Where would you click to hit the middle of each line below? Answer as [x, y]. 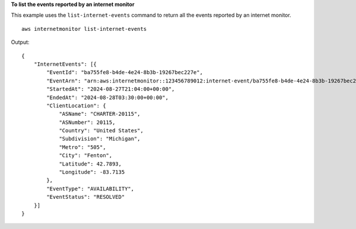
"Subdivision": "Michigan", [100, 139]
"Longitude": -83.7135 [92, 172]
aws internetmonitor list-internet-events [84, 29]
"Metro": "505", [82, 147]
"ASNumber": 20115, [87, 122]
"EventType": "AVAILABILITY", [90, 189]
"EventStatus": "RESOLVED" [86, 197]
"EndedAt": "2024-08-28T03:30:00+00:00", [108, 97]
